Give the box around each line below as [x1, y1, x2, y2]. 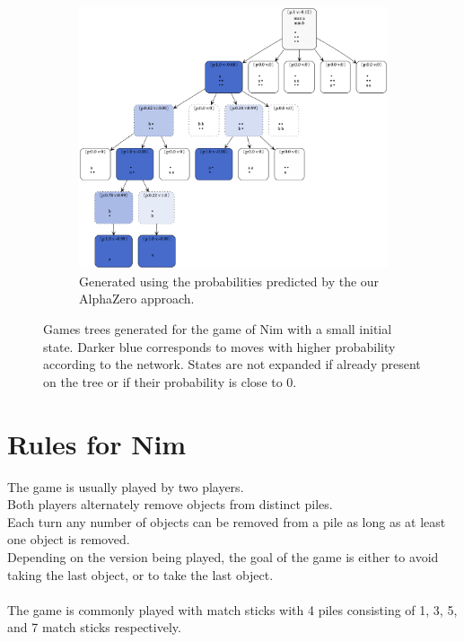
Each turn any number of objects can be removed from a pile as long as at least [7, 512, 446, 531]
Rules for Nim [7, 425, 187, 462]
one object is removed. [7, 530, 130, 549]
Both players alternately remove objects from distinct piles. [7, 495, 333, 514]
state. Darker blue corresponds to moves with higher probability [43, 337, 396, 356]
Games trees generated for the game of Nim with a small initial [43, 320, 392, 339]
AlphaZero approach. [79, 289, 195, 308]
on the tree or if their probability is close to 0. [43, 372, 297, 391]
